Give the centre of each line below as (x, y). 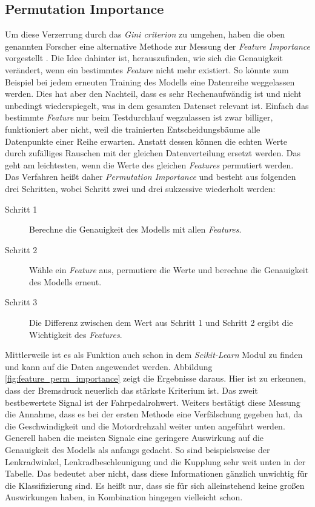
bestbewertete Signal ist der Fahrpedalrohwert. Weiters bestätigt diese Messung (153, 402)
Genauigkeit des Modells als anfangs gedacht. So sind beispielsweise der (138, 450)
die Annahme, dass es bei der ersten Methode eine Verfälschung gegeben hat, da (154, 414)
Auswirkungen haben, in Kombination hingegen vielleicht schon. (124, 497)
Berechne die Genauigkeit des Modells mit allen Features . (135, 229)
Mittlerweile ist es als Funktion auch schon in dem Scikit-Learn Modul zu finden (154, 355)
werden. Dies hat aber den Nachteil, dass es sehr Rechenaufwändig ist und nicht (153, 94)
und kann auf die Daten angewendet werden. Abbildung (109, 366)
